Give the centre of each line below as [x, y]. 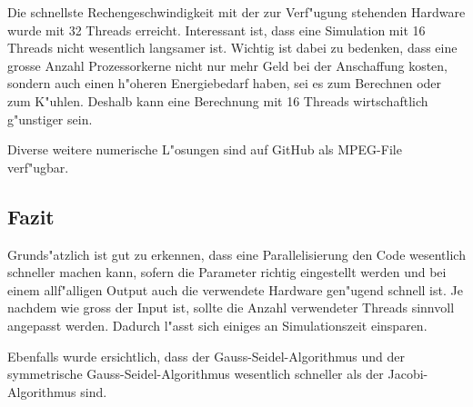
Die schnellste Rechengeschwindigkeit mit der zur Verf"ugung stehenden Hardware [236, 12]
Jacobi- [408, 374]
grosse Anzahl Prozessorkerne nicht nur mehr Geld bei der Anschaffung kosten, [228, 65]
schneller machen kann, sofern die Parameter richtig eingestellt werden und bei [227, 272]
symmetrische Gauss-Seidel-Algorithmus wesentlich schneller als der [196, 374]
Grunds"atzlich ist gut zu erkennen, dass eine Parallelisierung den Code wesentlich [236, 254]
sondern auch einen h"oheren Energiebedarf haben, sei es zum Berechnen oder [225, 83]
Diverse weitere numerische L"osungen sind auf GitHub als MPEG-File [205, 149]
